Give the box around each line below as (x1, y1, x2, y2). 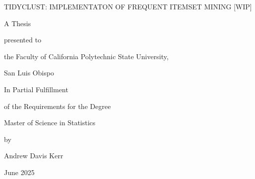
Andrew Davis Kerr (4, 150, 63, 161)
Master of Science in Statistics (4, 117, 96, 128)
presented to (4, 35, 42, 45)
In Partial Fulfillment (4, 84, 68, 94)
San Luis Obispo (4, 68, 54, 78)
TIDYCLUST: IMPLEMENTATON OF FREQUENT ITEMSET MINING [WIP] (4, 1, 252, 11)
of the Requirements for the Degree (4, 101, 111, 111)
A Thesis (4, 18, 31, 28)
